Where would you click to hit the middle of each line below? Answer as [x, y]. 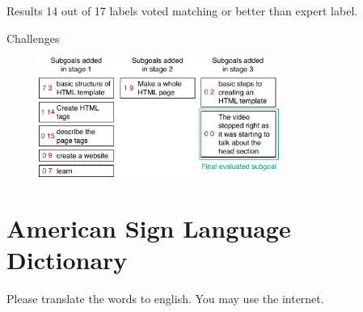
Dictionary [67, 259]
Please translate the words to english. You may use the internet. [165, 298]
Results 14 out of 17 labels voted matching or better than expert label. [182, 11]
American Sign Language [149, 228]
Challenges [33, 38]
